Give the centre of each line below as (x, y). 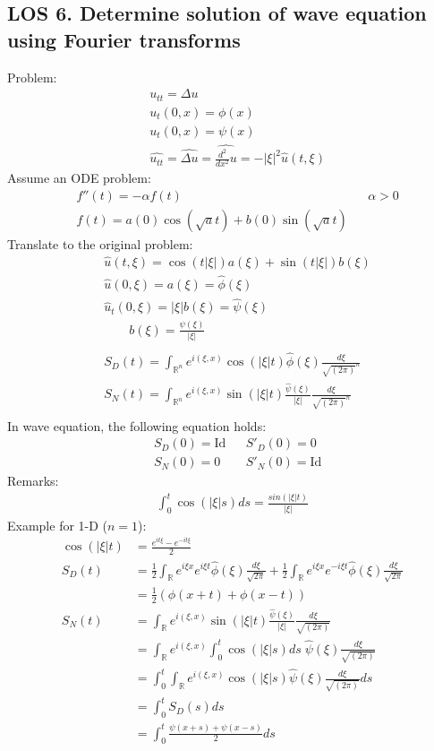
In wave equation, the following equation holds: (137, 425)
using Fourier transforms (124, 39)
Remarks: (33, 481)
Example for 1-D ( (58, 525)
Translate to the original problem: (100, 243)
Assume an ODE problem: (79, 178)
